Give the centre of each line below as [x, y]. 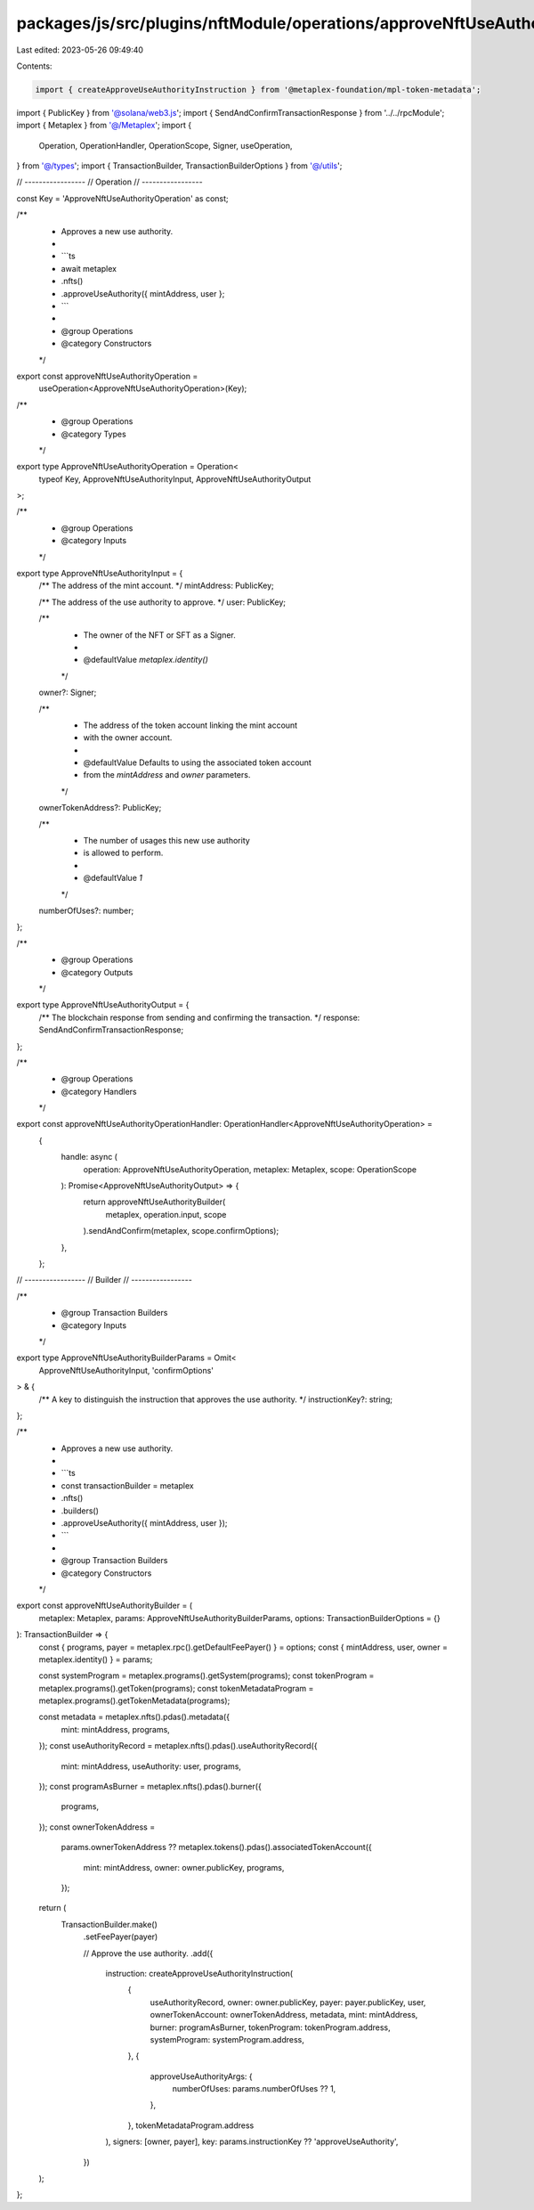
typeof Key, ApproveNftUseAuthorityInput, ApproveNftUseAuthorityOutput [175, 479]
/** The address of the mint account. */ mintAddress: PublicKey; [157, 586]
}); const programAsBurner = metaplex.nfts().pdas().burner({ [150, 1787]
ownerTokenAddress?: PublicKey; [100, 808]
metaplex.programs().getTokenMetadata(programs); [134, 1700]
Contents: [34, 66]
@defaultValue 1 [113, 878]
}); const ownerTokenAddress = [97, 1827]
